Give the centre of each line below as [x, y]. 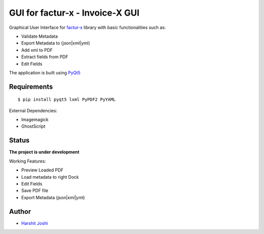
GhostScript [33, 126]
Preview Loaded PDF [42, 170]
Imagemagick [35, 119]
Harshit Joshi [35, 223]
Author [20, 211]
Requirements [31, 86]
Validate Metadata [40, 36]
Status [19, 140]
